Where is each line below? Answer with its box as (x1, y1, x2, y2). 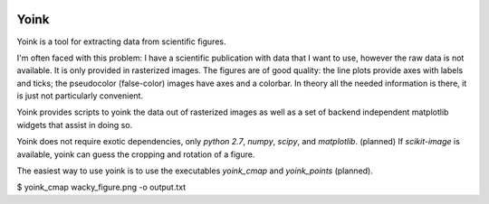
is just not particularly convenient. (16, 90, 144, 101)
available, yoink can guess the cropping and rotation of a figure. (16, 149, 255, 160)
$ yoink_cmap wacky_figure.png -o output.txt (16, 181, 187, 193)
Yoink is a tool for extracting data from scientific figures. (16, 36, 226, 47)
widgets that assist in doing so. (16, 119, 133, 130)
